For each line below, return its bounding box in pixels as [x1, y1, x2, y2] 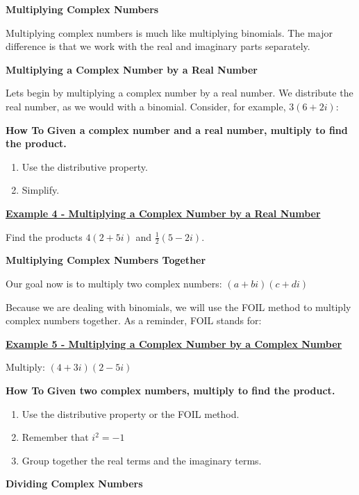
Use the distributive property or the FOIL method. [22, 406, 240, 421]
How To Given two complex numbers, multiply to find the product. [6, 383, 335, 397]
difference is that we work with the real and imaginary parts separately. [6, 39, 310, 53]
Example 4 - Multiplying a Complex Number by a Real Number [6, 205, 321, 220]
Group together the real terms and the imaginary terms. [22, 453, 262, 467]
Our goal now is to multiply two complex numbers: [6, 276, 222, 290]
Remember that [22, 430, 89, 444]
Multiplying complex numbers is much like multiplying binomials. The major [6, 25, 333, 40]
